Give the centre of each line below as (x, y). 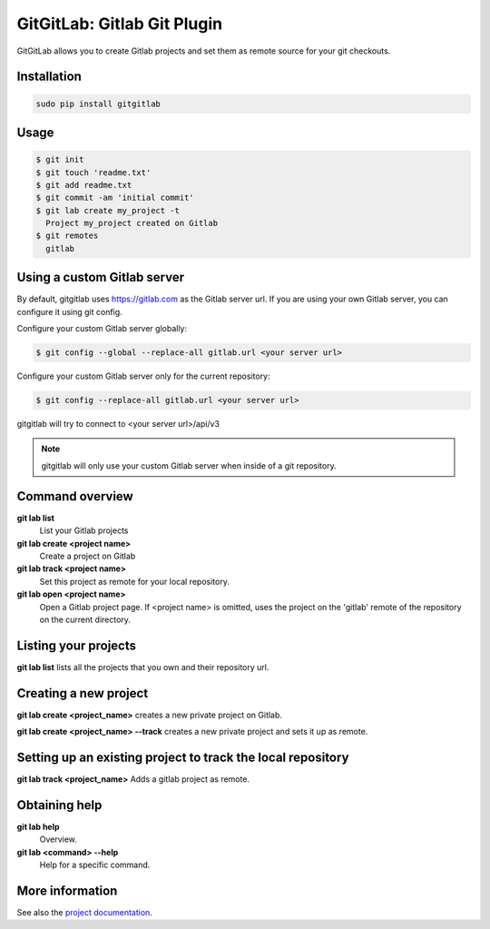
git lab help (38, 826)
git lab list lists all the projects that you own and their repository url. (143, 667)
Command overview (75, 496)
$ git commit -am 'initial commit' (115, 198)
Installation (49, 77)
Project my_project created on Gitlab (132, 223)
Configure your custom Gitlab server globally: (102, 329)
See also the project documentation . (85, 912)
